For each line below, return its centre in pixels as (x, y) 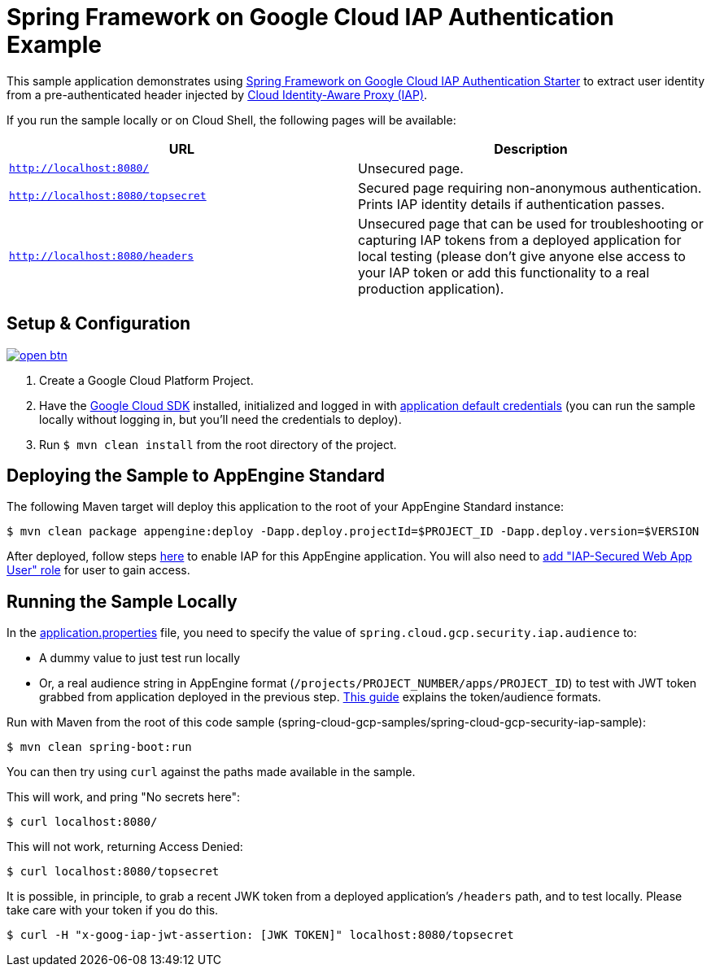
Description (531, 148)
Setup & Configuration (99, 324)
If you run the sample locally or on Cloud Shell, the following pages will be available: (231, 120)
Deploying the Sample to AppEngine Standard (196, 476)
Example (54, 45)
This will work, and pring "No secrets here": (124, 797)
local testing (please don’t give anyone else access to (522, 256)
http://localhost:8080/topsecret (108, 196)
